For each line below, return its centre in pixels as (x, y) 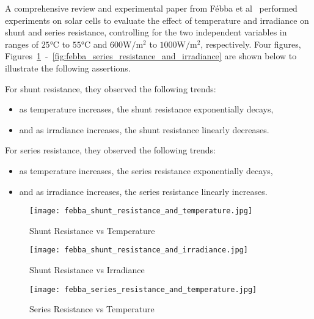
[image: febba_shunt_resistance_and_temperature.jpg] (141, 211)
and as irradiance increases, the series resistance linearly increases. (143, 191)
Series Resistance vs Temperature (92, 309)
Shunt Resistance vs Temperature (92, 230)
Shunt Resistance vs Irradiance (87, 270)
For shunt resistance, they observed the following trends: (111, 88)
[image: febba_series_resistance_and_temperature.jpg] (143, 289)
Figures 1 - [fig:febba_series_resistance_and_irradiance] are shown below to (151, 56)
